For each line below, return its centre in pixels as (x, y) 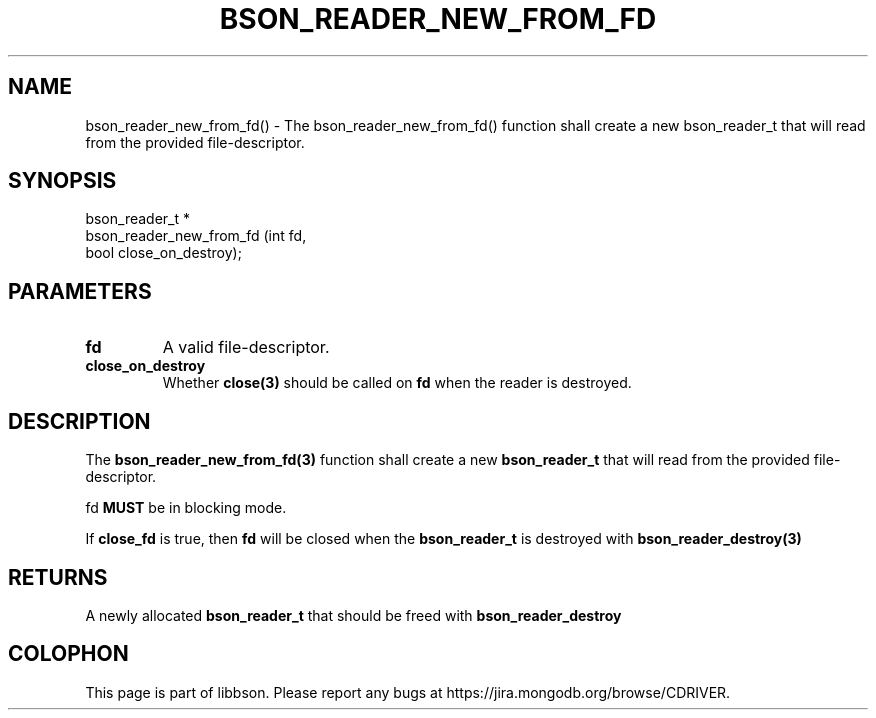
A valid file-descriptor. (246, 347)
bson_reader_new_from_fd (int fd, (196, 236)
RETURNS (58, 577)
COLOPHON (68, 654)
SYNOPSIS (62, 181)
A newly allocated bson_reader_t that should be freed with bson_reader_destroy (353, 615)
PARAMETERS (80, 291)
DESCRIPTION (79, 421)
